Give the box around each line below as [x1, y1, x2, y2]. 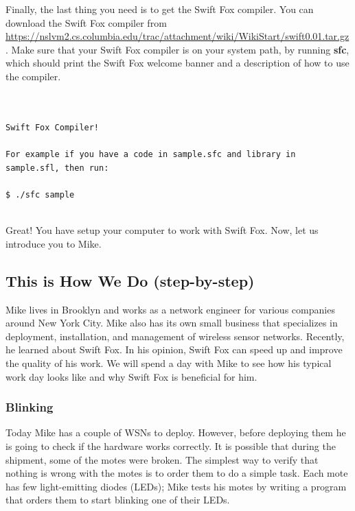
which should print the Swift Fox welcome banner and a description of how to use [5, 56, 350, 70]
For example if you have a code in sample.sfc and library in [5, 150, 296, 159]
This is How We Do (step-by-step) [5, 270, 255, 291]
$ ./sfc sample [5, 189, 75, 200]
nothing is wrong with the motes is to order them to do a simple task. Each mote [5, 466, 348, 480]
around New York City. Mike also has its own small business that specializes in [5, 316, 338, 330]
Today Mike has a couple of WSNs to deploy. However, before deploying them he [5, 425, 346, 440]
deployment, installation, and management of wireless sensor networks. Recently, [5, 329, 345, 343]
